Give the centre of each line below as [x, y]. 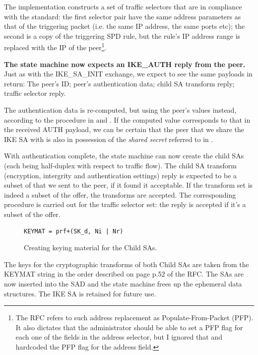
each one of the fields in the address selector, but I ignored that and [119, 337]
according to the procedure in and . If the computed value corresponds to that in [127, 119]
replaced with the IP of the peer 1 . [55, 47]
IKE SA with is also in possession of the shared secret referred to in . [109, 139]
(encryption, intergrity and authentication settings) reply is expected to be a [121, 175]
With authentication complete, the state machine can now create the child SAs [124, 156]
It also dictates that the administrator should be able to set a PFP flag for [129, 327]
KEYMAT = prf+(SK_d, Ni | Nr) [74, 231]
